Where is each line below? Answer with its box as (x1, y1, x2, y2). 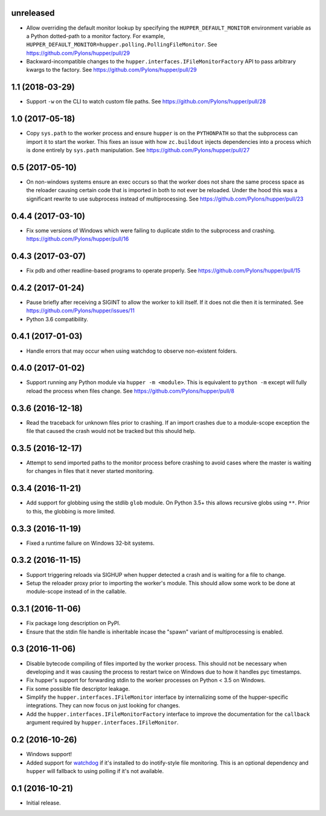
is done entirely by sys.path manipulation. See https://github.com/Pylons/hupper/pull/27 (26, 147, 250, 154)
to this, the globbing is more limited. (26, 507, 116, 515)
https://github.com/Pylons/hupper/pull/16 (26, 236, 129, 243)
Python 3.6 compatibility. (26, 315, 89, 323)
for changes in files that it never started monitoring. (26, 467, 154, 475)
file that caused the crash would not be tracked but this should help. (26, 428, 196, 435)
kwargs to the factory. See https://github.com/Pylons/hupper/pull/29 (26, 66, 197, 74)
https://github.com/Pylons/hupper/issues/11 (26, 307, 135, 314)
